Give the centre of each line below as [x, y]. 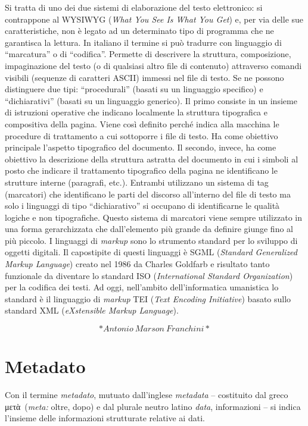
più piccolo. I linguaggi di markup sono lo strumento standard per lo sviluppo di [151, 240]
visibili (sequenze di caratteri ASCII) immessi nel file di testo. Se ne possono [144, 77]
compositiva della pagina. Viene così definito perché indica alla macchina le [142, 123]
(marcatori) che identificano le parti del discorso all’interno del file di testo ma [148, 194]
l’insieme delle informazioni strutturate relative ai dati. [105, 418]
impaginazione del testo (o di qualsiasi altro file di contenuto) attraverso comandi [153, 65]
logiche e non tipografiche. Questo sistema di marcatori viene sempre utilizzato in [153, 217]
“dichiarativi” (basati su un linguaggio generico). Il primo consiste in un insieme [151, 100]
